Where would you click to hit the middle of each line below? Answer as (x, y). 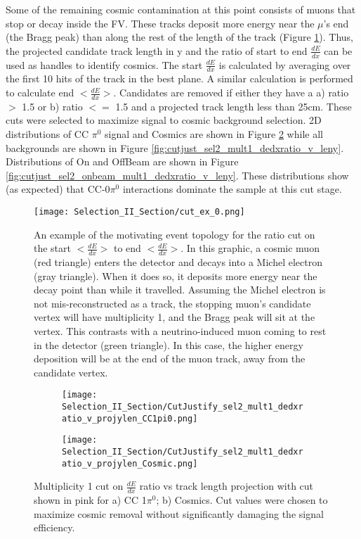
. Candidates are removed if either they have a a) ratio (231, 93)
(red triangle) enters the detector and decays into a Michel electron (178, 262)
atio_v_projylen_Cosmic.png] (130, 463)
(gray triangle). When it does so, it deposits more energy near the (176, 275)
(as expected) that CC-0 (58, 189)
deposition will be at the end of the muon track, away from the (170, 359)
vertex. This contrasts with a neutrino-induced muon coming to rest (180, 331)
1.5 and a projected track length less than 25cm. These (234, 106)
